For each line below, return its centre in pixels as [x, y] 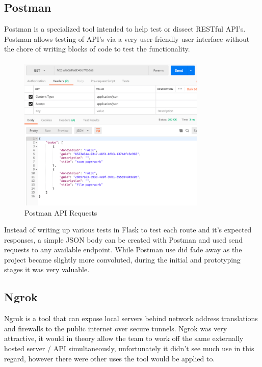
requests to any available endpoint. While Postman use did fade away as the [123, 250]
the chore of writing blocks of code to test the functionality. [97, 49]
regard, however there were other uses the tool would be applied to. [110, 358]
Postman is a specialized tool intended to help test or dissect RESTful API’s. [125, 29]
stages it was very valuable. [47, 269]
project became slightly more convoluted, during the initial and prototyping [122, 259]
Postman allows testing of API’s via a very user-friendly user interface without [127, 38]
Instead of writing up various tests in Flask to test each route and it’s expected [128, 230]
